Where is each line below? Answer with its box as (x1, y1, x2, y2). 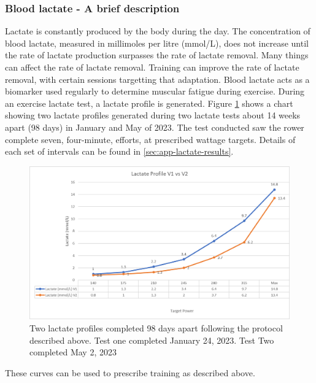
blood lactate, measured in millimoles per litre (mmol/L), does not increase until (5, 36, 309, 49)
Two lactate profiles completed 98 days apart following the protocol (29, 322, 283, 335)
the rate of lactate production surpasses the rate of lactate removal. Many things (5, 48, 309, 61)
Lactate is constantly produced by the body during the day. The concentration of (5, 25, 310, 37)
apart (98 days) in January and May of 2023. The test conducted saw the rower (5, 120, 304, 133)
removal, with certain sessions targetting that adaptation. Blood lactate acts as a (5, 72, 310, 85)
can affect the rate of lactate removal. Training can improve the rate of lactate (5, 61, 299, 73)
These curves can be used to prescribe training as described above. (5, 366, 255, 379)
